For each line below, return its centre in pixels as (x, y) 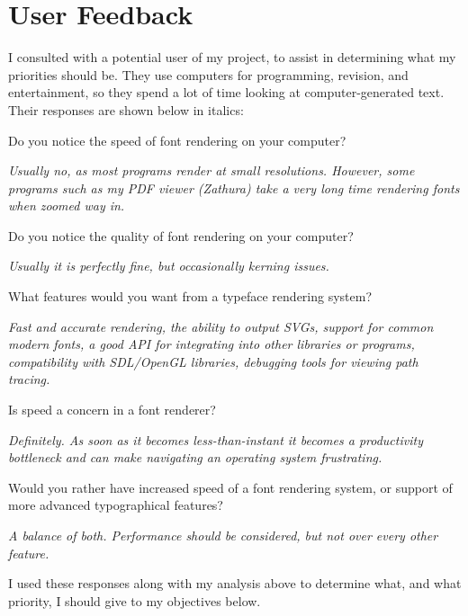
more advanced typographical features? (116, 505)
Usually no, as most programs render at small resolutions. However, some (211, 170)
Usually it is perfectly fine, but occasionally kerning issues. (169, 266)
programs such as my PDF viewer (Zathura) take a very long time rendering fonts (234, 187)
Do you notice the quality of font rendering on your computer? (181, 235)
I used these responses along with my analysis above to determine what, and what (235, 583)
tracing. (29, 379)
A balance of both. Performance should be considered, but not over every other (223, 535)
